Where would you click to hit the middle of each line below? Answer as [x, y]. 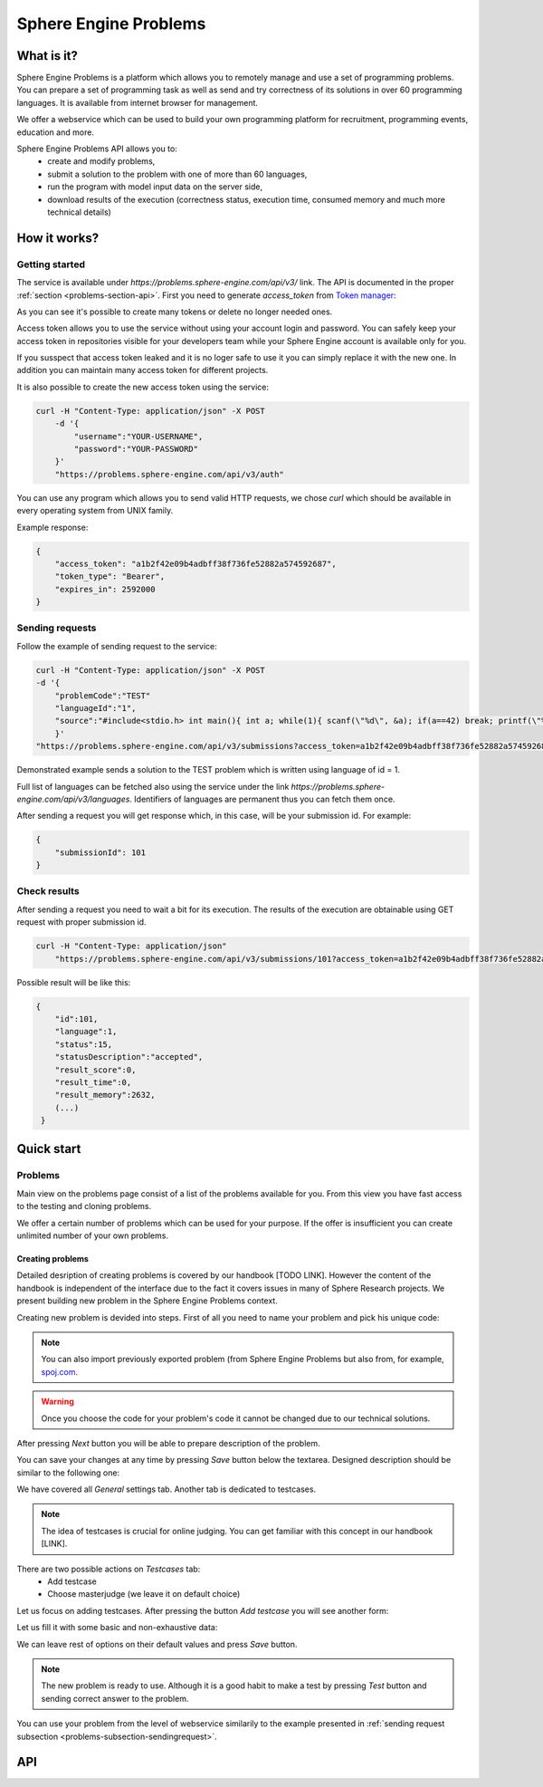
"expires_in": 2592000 [105, 589]
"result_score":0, [95, 1070]
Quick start [49, 1149]
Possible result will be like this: [74, 982]
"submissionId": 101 [100, 852]
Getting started [51, 264]
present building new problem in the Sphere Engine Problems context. [147, 1301]
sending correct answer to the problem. [115, 1698]
